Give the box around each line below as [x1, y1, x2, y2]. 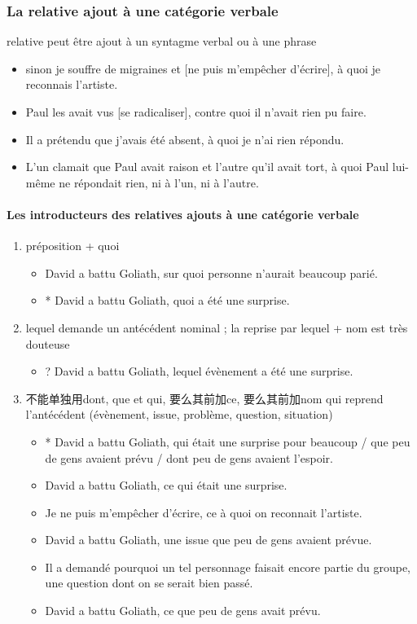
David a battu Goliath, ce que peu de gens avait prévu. [45, 602, 321, 619]
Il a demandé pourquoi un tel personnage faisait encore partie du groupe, [45, 558, 410, 575]
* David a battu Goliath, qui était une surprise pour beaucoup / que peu [45, 433, 410, 450]
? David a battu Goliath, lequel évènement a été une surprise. [45, 363, 353, 380]
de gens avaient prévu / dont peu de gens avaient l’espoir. [45, 449, 333, 466]
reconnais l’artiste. [25, 76, 118, 93]
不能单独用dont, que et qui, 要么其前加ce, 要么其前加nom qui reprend [25, 389, 384, 406]
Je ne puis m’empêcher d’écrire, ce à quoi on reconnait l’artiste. [45, 503, 362, 521]
